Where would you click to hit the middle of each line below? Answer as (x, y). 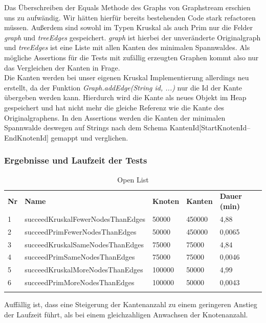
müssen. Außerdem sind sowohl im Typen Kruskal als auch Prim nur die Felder (128, 27)
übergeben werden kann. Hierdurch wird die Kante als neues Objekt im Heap (125, 97)
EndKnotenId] (26, 137)
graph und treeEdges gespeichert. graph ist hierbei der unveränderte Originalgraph (132, 37)
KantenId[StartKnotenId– (210, 128)
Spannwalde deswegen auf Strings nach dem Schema (86, 128)
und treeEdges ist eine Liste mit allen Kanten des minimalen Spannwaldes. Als (127, 47)
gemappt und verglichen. (90, 137)
